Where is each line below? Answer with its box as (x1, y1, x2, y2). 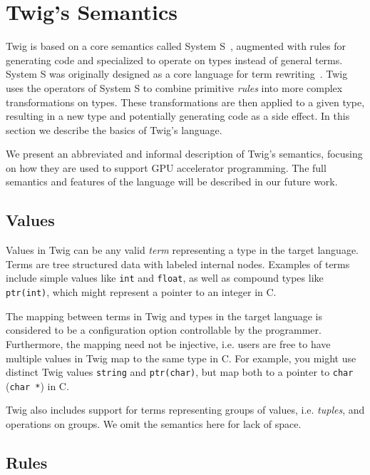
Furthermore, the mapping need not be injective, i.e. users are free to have (6, 336, 331, 351)
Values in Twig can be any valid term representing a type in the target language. (6, 242, 359, 257)
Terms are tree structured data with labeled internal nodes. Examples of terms (6, 256, 350, 271)
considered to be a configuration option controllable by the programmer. (6, 322, 322, 337)
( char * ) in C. (6, 378, 69, 393)
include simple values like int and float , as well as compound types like (6, 270, 324, 285)
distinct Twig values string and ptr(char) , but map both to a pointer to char (6, 364, 354, 379)
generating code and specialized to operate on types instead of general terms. (6, 52, 343, 67)
